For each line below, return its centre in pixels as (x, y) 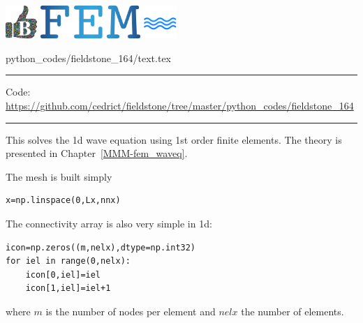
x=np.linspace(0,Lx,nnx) (63, 201)
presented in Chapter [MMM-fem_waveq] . (97, 153)
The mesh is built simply (59, 176)
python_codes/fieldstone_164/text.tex (89, 58)
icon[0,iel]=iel (63, 275)
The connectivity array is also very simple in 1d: (109, 223)
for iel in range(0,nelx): (68, 261)
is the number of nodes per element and (131, 311)
